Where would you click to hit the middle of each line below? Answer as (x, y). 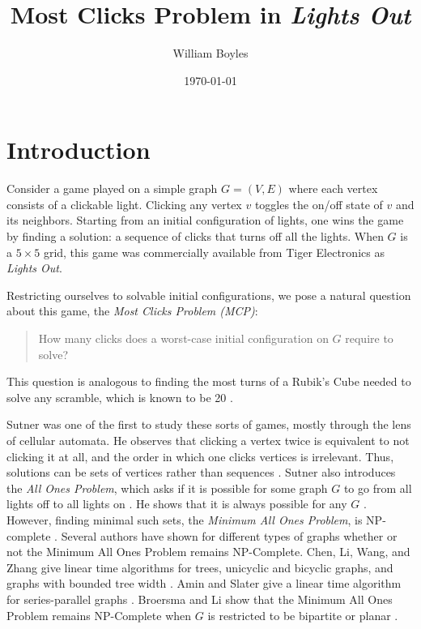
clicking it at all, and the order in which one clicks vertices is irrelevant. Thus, (200, 456)
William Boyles (210, 53)
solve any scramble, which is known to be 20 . (120, 397)
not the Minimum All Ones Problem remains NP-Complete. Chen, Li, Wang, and (208, 552)
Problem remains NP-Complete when (99, 615)
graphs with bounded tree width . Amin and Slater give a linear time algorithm (204, 583)
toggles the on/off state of (319, 204)
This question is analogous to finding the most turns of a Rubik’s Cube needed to (209, 381)
